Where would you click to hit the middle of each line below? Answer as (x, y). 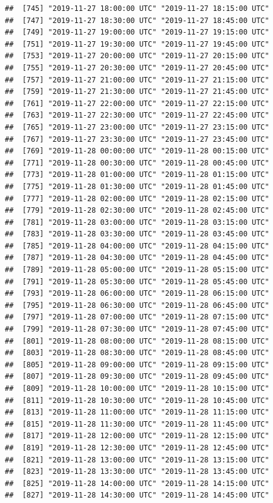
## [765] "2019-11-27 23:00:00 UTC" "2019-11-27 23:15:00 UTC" (137, 127)
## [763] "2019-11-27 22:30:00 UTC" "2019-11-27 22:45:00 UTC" (137, 115)
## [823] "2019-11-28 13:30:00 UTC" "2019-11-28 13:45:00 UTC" (137, 472)
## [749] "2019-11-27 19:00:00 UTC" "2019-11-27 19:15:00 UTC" (137, 32)
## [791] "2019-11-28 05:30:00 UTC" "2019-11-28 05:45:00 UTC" (137, 281)
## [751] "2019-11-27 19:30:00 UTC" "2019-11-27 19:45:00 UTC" (137, 44)
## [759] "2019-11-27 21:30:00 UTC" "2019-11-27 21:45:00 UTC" (137, 92)
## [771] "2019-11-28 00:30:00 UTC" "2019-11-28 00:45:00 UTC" (137, 163)
